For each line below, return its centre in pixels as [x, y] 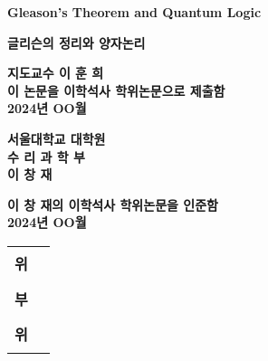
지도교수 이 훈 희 [56, 73]
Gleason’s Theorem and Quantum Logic [134, 12]
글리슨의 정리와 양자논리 [77, 42]
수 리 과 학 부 [46, 156]
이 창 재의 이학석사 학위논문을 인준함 [113, 204]
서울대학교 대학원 [57, 138]
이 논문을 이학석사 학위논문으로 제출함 [116, 90]
